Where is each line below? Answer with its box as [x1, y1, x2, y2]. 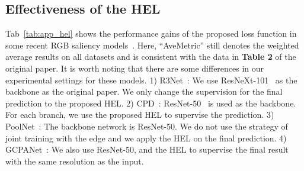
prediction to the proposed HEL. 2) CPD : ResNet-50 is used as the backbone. [5, 96, 296, 109]
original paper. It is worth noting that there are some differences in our [5, 62, 264, 74]
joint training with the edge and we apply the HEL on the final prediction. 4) [5, 131, 287, 144]
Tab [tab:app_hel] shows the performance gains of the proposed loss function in [5, 27, 297, 40]
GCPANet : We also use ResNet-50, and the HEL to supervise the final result [5, 143, 289, 156]
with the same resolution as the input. [5, 154, 144, 167]
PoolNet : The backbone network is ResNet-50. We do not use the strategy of [5, 120, 288, 132]
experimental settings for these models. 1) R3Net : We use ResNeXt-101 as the [5, 73, 297, 86]
